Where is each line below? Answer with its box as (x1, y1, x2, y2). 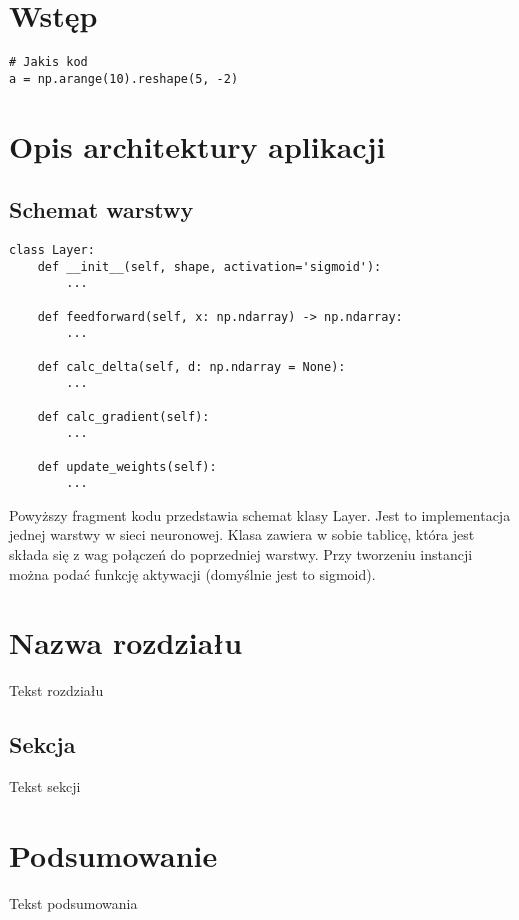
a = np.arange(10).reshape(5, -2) (9, 71, 239, 86)
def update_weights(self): (37, 459, 217, 474)
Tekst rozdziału (9, 680, 104, 701)
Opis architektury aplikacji (9, 125, 386, 166)
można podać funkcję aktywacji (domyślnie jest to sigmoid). (9, 563, 376, 584)
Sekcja (9, 729, 76, 760)
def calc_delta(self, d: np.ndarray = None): (37, 359, 346, 374)
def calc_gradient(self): (37, 409, 210, 424)
